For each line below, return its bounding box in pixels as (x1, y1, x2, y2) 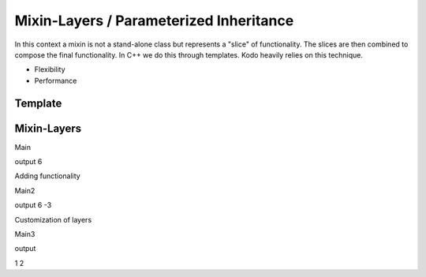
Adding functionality (14, 171, 80, 181)
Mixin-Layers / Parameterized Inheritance (14, 12, 294, 29)
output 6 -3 (14, 200, 52, 210)
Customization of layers (14, 215, 92, 224)
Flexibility (34, 65, 66, 74)
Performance (34, 76, 77, 85)
